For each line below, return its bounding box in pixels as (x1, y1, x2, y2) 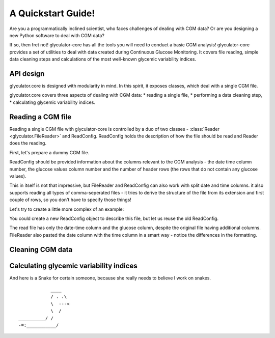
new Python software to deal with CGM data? (9, 32, 104, 38)
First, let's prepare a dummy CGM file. (9, 149, 90, 155)
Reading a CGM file (9, 112, 72, 121)
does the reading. (9, 140, 47, 146)
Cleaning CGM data (9, 245, 73, 254)
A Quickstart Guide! (9, 8, 95, 19)
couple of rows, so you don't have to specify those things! (9, 196, 132, 203)
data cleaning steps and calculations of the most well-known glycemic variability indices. (9, 56, 197, 62)
